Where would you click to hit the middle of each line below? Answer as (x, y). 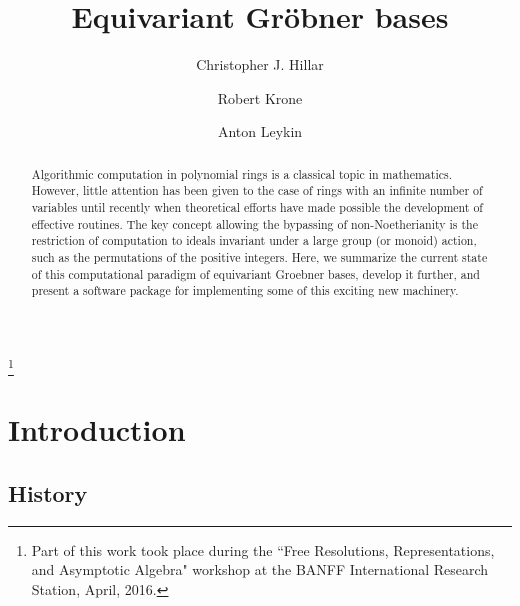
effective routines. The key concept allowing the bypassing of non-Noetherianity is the (255, 223)
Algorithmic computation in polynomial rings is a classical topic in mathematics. (242, 173)
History (48, 493)
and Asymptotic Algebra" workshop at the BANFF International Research (260, 569)
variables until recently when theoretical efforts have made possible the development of (257, 207)
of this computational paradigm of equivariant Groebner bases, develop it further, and (255, 273)
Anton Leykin (260, 131)
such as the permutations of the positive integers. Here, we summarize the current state (259, 256)
